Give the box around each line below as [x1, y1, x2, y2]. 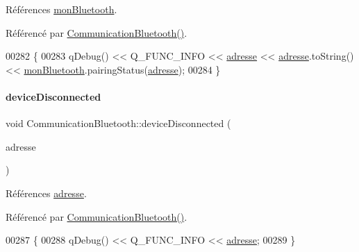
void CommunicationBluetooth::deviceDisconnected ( [6, 116, 231, 131]
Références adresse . [6, 185, 87, 200]
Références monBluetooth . [6, 2, 117, 16]
